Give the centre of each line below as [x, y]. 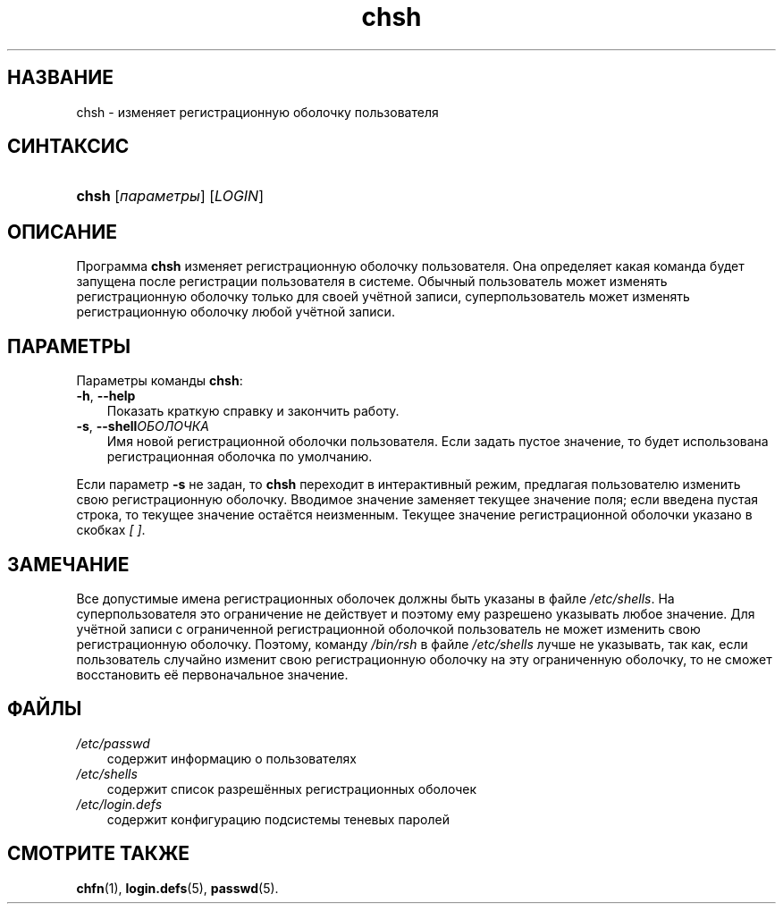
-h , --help [106, 396]
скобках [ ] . [111, 530]
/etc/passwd [113, 743]
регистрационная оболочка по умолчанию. [240, 457]
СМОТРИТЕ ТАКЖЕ [99, 854]
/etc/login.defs [119, 804]
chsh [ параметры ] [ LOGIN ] [170, 196]
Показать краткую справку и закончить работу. [253, 411]
